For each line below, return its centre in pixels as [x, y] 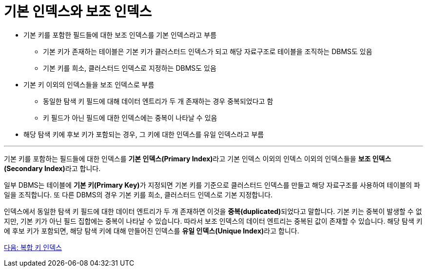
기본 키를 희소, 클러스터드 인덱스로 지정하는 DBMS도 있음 [130, 68]
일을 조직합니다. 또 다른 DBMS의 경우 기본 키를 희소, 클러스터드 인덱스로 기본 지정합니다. [138, 194]
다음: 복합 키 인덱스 [33, 247]
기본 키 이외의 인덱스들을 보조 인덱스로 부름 [89, 84]
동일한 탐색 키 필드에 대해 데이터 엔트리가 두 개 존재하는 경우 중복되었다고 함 [158, 101]
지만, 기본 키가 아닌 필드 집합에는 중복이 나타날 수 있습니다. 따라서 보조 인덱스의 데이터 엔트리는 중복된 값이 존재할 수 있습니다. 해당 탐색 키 [213, 221]
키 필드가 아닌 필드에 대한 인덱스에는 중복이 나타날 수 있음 [130, 117]
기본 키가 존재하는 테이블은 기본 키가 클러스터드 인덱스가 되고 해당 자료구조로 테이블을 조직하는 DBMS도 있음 [208, 51]
